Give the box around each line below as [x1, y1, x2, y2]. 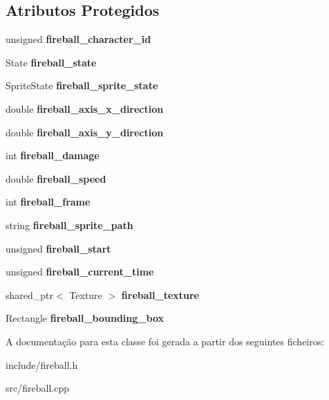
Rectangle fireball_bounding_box [6, 311, 164, 325]
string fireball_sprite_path [6, 217, 133, 232]
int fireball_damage [6, 148, 100, 163]
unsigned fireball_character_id [6, 32, 151, 46]
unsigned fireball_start [6, 241, 111, 255]
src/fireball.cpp [6, 381, 69, 395]
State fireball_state [6, 55, 97, 69]
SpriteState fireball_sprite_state [6, 78, 158, 93]
